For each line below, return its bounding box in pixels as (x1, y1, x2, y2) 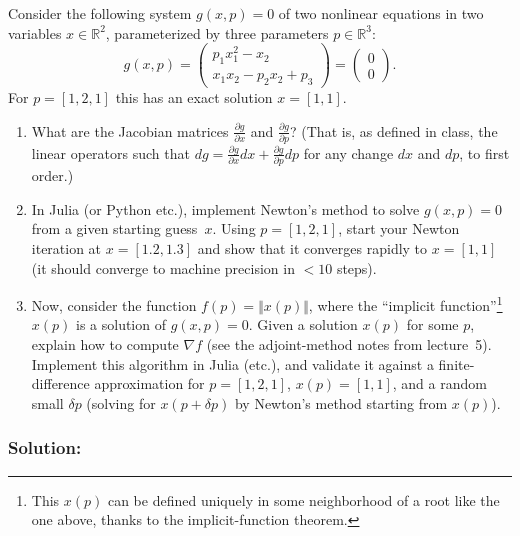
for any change (303, 142, 394, 163)
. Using (212, 218, 256, 239)
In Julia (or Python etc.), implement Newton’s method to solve (31, 198, 420, 219)
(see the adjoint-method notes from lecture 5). (206, 334, 492, 355)
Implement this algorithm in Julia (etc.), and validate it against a (31, 353, 434, 374)
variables (8, 22, 62, 43)
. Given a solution (248, 314, 358, 335)
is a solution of (75, 314, 166, 335)
